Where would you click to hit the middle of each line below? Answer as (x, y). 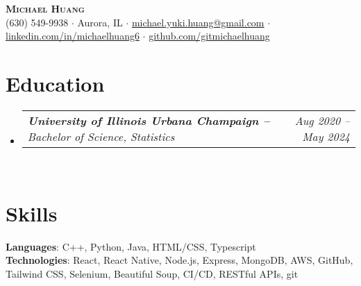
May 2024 (326, 136)
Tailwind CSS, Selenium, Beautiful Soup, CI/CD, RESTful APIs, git (152, 273)
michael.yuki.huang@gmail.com (198, 22)
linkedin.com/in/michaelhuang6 (73, 36)
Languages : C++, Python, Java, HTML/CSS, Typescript (131, 246)
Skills (32, 213)
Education (55, 83)
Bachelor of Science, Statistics (101, 136)
